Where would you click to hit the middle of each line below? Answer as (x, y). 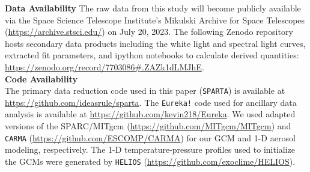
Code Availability (41, 78)
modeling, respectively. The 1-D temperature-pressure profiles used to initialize (150, 149)
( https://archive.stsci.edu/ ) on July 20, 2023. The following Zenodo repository (149, 32)
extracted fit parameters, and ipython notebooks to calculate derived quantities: (152, 55)
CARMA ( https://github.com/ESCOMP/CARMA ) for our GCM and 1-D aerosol (150, 137)
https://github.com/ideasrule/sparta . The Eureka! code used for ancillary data (151, 102)
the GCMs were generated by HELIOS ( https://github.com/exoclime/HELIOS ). (150, 161)
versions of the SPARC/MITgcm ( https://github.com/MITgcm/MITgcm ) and (148, 126)
